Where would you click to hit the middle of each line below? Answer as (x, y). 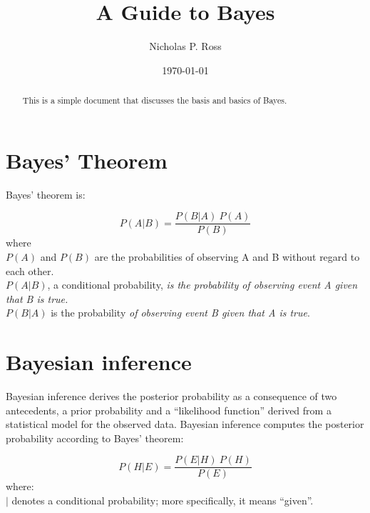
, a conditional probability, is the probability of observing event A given (202, 285)
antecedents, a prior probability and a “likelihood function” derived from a (169, 410)
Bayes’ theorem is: (46, 194)
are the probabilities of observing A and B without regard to (227, 256)
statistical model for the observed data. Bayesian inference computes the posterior (185, 424)
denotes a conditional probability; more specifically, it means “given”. (163, 500)
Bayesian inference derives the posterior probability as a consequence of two (171, 396)
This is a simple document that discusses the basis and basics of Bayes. (155, 100)
